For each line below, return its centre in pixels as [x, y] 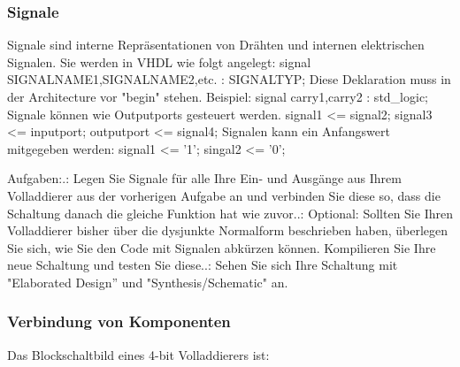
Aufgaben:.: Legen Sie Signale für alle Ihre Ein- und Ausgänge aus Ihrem [204, 178]
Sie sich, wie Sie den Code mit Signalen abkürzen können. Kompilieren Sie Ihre [222, 247]
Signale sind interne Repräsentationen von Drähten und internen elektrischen [216, 45]
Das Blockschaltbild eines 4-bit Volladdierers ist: [138, 354]
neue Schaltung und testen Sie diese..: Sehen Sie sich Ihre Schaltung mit [203, 265]
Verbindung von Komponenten [119, 321]
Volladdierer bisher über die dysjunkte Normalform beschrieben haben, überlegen [228, 230]
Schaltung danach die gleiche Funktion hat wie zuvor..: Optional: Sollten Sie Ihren [230, 213]
